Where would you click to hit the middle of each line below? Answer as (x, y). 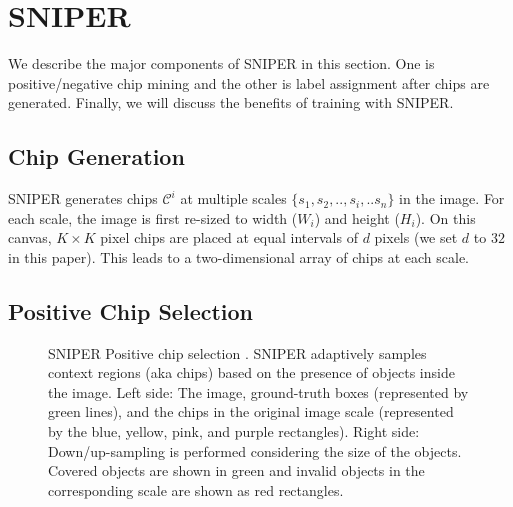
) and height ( (357, 217)
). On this (445, 217)
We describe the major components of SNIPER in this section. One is (221, 63)
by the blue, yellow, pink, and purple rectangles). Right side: (234, 431)
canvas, (30, 237)
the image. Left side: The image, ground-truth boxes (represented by (258, 391)
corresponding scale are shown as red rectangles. (196, 489)
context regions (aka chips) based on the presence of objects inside (251, 372)
